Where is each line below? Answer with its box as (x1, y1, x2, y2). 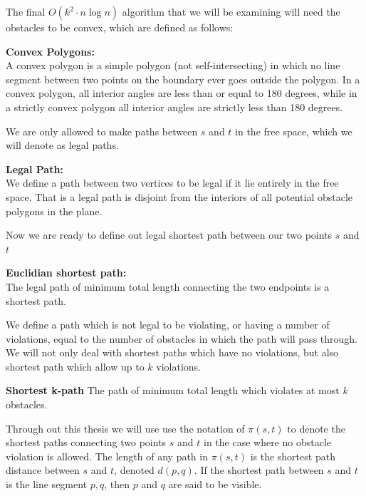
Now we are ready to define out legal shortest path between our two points (6, 227, 333, 242)
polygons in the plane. (6, 203, 103, 218)
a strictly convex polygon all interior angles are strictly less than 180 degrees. (6, 99, 343, 114)
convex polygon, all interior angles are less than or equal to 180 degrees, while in (6, 86, 357, 100)
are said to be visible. (168, 477, 262, 492)
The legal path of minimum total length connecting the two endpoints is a (6, 279, 330, 294)
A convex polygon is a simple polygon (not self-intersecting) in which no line (6, 58, 340, 73)
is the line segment (6, 477, 88, 492)
